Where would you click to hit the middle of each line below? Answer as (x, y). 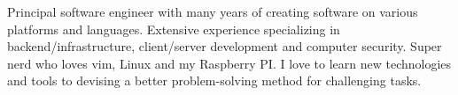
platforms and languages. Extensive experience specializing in (174, 29)
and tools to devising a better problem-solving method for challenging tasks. (214, 80)
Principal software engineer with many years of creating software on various (213, 11)
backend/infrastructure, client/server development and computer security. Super (225, 46)
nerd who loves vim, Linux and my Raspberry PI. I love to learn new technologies (229, 63)
